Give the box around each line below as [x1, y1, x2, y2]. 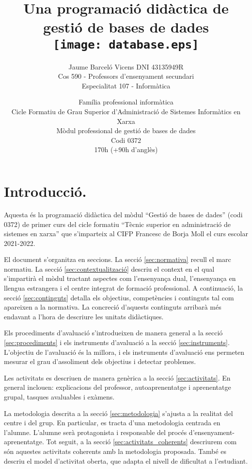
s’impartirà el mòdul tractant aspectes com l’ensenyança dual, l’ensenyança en [4, 273, 236, 283]
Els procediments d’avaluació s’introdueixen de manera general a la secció [4, 328, 223, 338]
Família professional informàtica [79, 97, 173, 107]
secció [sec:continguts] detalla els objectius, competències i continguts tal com [4, 292, 234, 302]
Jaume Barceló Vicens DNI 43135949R [68, 61, 184, 71]
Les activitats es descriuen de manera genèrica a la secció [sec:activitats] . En [4, 372, 231, 382]
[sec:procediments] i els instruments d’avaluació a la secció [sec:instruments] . [4, 337, 230, 347]
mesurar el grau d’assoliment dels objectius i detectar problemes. [4, 356, 196, 366]
